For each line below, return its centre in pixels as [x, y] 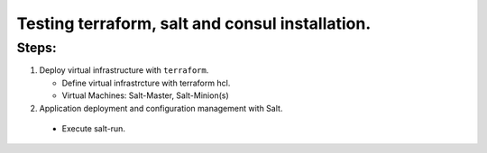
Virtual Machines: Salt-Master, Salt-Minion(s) [145, 95]
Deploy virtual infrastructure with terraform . [124, 70]
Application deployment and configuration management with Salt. [161, 108]
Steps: [37, 48]
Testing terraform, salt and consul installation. [194, 23]
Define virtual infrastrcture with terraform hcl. [146, 83]
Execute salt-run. [94, 128]
